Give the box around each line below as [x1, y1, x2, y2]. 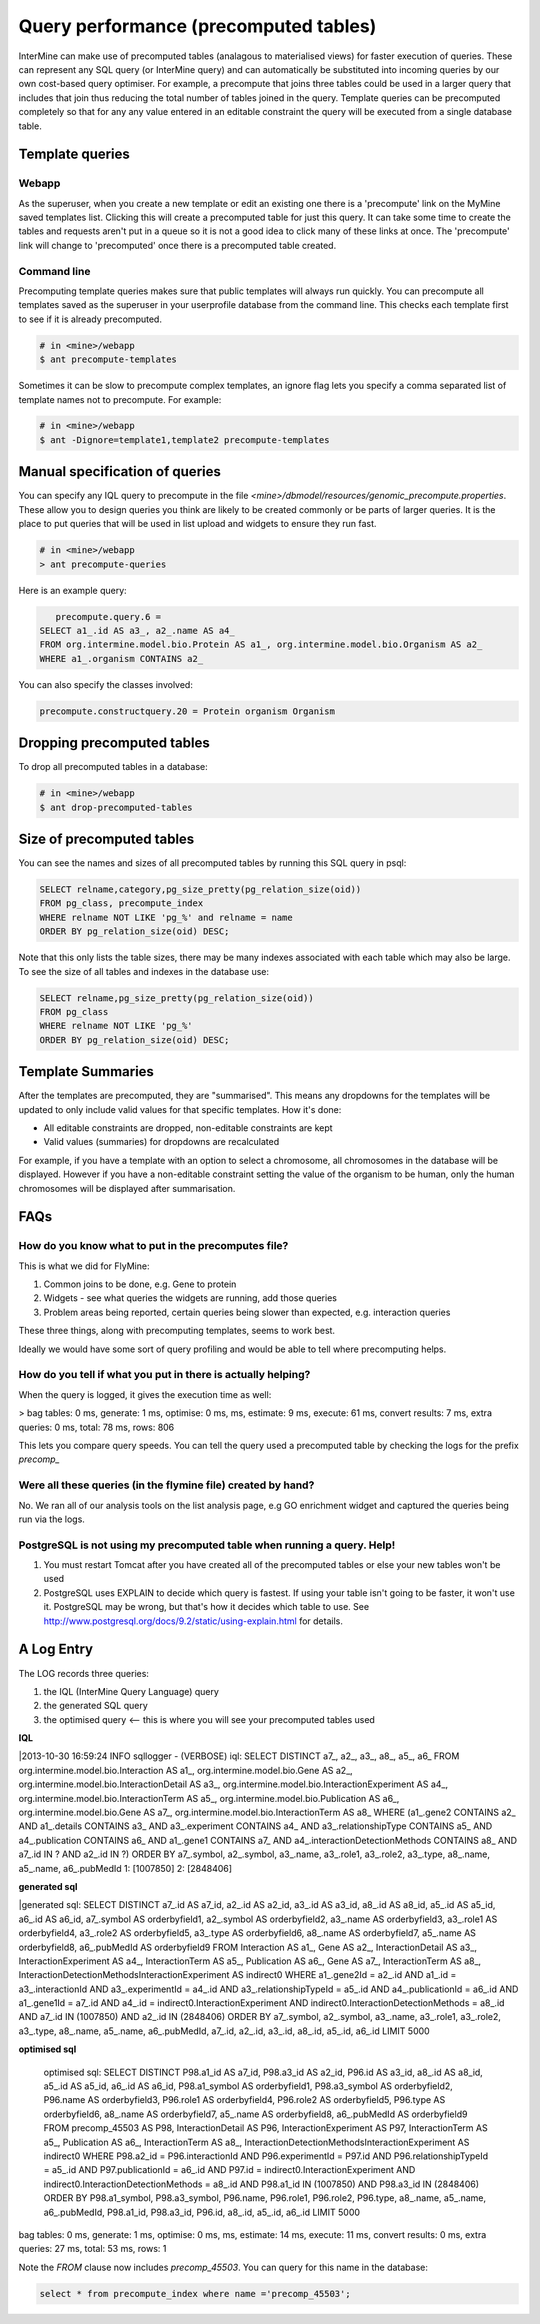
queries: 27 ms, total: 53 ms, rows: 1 [18, 2243, 167, 2255]
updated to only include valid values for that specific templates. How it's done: [18, 1103, 342, 1115]
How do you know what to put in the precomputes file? [18, 1239, 289, 1253]
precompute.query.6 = [55, 611, 162, 622]
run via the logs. [18, 1513, 85, 1525]
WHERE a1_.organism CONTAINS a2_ [39, 653, 204, 664]
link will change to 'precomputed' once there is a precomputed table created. [18, 239, 337, 251]
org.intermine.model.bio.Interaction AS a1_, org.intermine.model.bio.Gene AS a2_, [18, 1764, 354, 1776]
